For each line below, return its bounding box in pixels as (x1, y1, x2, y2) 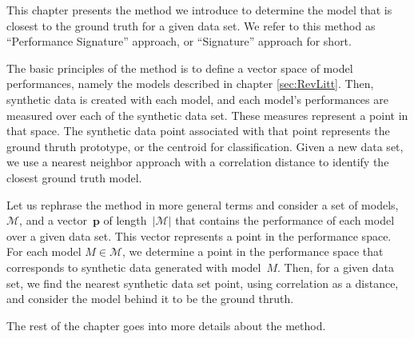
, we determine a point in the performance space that (122, 243, 384, 260)
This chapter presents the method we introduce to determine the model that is (6, 2, 392, 18)
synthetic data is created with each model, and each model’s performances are (6, 90, 388, 107)
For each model (6, 243, 82, 260)
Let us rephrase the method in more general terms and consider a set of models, (6, 196, 399, 213)
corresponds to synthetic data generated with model (6, 258, 261, 275)
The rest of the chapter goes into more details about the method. (6, 317, 326, 333)
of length (103, 212, 147, 229)
